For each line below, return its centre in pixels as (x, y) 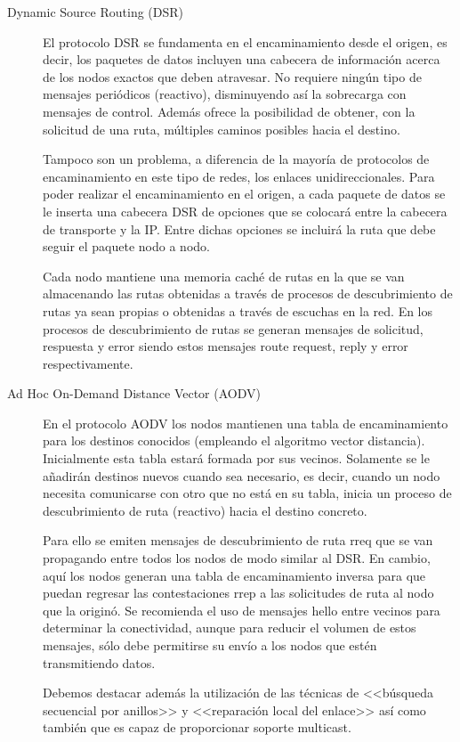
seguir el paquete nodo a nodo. (126, 246)
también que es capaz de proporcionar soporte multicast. (197, 727)
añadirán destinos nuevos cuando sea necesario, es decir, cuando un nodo (242, 475)
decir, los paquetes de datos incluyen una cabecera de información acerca (242, 59)
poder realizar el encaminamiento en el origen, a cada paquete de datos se (244, 194)
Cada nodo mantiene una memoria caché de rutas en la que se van (224, 276)
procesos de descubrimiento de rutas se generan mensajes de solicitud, (233, 328)
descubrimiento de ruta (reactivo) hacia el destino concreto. (205, 510)
